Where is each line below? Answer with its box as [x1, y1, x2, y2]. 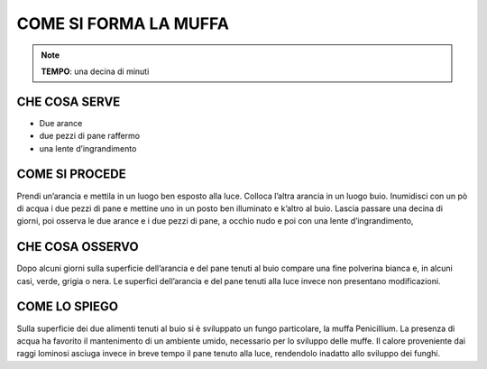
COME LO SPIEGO [16, 299, 119, 315]
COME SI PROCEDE [16, 167, 126, 182]
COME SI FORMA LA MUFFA [16, 14, 230, 33]
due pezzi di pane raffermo [39, 131, 140, 142]
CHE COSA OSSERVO [16, 239, 139, 254]
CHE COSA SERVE [16, 94, 121, 109]
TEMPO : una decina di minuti [41, 66, 150, 77]
